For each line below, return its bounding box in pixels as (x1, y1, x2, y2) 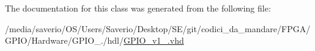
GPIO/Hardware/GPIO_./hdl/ (5, 34, 124, 47)
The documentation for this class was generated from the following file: (5, 2, 271, 14)
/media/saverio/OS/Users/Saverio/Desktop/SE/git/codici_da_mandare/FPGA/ (5, 22, 311, 35)
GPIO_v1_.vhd (123, 34, 184, 47)
